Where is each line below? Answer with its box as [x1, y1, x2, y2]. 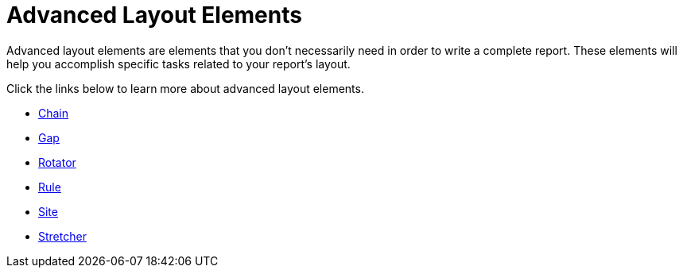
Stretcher [38, 229, 87, 243]
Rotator [38, 155, 76, 169]
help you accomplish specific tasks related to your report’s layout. [6, 56, 351, 71]
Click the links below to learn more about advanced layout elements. [6, 81, 364, 95]
